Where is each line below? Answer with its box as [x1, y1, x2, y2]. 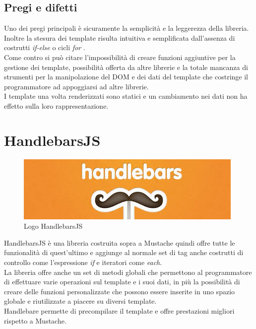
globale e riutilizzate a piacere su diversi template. [4, 296, 157, 306]
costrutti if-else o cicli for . [4, 42, 85, 53]
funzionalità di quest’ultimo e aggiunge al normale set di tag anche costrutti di [4, 247, 244, 258]
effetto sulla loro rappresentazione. [4, 100, 109, 111]
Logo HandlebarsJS [24, 221, 83, 231]
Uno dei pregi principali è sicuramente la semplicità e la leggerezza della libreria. [4, 23, 249, 33]
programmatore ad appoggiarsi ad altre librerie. [4, 81, 149, 91]
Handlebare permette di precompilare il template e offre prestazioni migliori [4, 306, 235, 316]
